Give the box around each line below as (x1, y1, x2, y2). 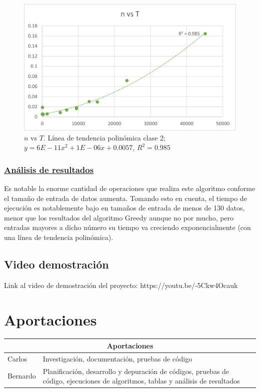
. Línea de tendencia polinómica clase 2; (43, 132, 165, 142)
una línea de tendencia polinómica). (4, 231, 113, 242)
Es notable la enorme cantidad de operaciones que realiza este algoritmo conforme (4, 182, 255, 193)
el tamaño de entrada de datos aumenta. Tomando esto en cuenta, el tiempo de (4, 192, 247, 203)
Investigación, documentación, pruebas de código (42, 353, 192, 363)
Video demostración (4, 256, 109, 271)
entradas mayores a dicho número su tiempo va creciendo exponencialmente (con (4, 222, 251, 232)
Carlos (7, 353, 27, 363)
